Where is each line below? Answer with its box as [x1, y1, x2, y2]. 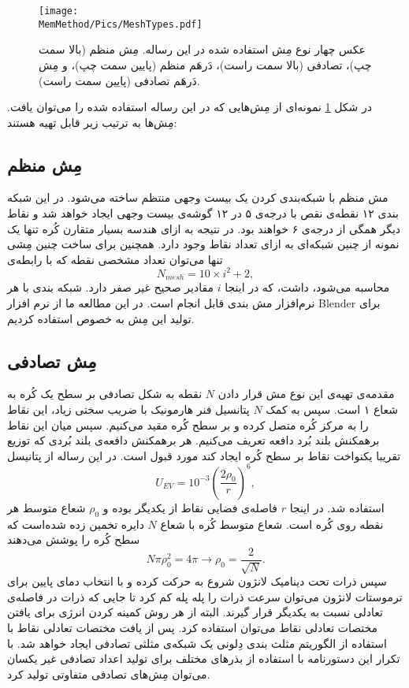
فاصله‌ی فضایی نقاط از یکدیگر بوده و [102, 499, 277, 515]
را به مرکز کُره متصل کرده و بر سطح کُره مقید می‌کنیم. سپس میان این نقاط [7, 416, 369, 433]
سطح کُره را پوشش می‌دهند [7, 531, 140, 548]
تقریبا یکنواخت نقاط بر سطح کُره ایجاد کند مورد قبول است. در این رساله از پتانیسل [7, 447, 401, 463]
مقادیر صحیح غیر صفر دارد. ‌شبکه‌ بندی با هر [7, 279, 214, 296]
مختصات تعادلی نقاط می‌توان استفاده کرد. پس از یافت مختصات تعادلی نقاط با [7, 619, 378, 636]
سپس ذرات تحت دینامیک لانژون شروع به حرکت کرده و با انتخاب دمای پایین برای [7, 573, 387, 589]
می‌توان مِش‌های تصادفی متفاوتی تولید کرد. [7, 665, 210, 682]
